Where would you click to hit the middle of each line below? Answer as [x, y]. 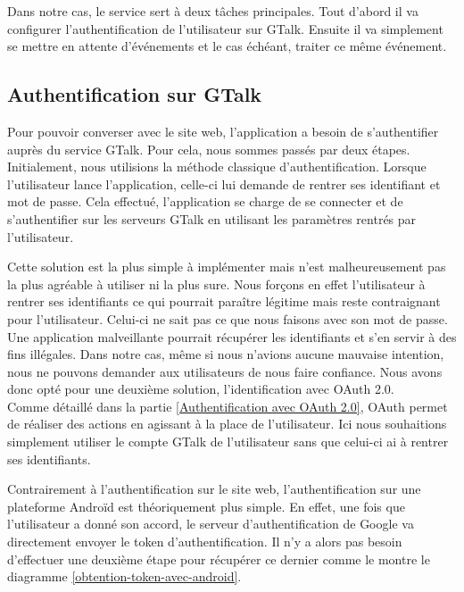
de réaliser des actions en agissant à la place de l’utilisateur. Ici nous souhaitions [227, 424]
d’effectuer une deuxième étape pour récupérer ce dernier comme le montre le [219, 559]
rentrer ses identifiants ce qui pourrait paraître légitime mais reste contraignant [224, 301]
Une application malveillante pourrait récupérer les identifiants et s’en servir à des [232, 336]
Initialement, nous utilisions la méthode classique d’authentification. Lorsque [217, 167]
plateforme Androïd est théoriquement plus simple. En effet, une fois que [206, 506]
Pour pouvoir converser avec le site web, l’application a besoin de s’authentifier [223, 131]
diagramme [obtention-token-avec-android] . [124, 576]
